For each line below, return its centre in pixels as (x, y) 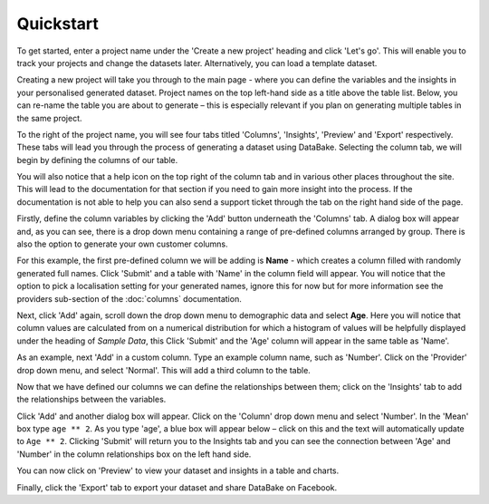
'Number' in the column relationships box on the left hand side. (134, 454)
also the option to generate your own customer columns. (122, 244)
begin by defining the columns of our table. (97, 160)
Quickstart (58, 24)
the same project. (49, 118)
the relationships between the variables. (91, 400)
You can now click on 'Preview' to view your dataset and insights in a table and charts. (178, 470)
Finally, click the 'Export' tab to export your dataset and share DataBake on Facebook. (177, 487)
